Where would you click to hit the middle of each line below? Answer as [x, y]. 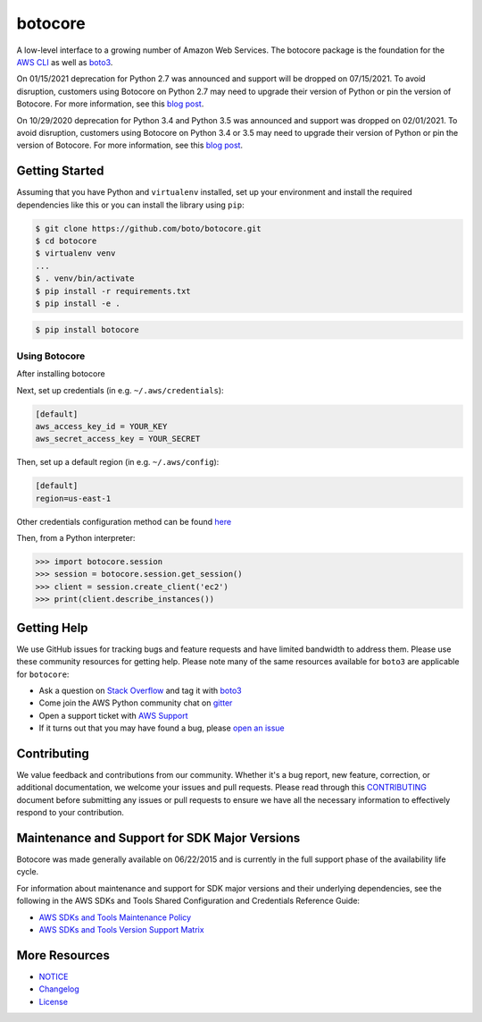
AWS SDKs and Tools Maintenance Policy [115, 917]
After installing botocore [61, 374]
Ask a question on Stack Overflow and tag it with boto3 [140, 690]
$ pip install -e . [78, 303]
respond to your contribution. [71, 813]
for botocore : [43, 674]
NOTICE [54, 976]
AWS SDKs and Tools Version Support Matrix [121, 930]
